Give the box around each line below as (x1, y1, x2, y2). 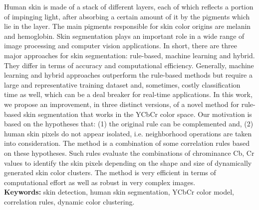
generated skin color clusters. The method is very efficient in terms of (4, 167, 216, 178)
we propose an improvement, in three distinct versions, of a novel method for (4, 99, 240, 109)
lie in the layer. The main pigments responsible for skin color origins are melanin (4, 21, 251, 31)
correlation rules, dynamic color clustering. (4, 196, 135, 207)
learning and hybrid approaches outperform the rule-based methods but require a (4, 70, 253, 80)
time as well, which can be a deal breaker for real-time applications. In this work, (4, 89, 253, 100)
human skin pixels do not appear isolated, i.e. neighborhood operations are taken (4, 128, 252, 138)
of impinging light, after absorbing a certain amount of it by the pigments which (4, 11, 250, 21)
